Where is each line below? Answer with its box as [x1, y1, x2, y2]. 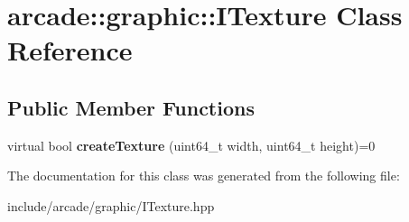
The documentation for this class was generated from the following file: [7, 166, 400, 185]
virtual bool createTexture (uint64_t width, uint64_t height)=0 [7, 135, 376, 154]
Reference [7, 32, 133, 69]
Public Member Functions [7, 93, 255, 121]
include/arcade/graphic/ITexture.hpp [7, 196, 215, 215]
